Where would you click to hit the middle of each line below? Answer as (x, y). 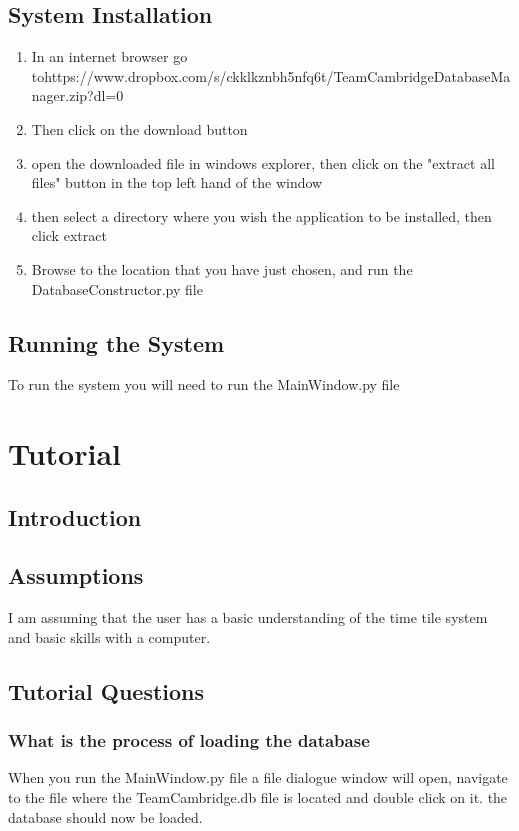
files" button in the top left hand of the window (177, 182)
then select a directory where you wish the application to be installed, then (261, 215)
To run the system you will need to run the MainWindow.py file (204, 384)
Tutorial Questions (106, 690)
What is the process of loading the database (189, 740)
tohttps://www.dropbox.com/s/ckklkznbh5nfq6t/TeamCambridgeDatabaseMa (271, 75)
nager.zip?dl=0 (77, 95)
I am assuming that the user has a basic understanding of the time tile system (248, 617)
